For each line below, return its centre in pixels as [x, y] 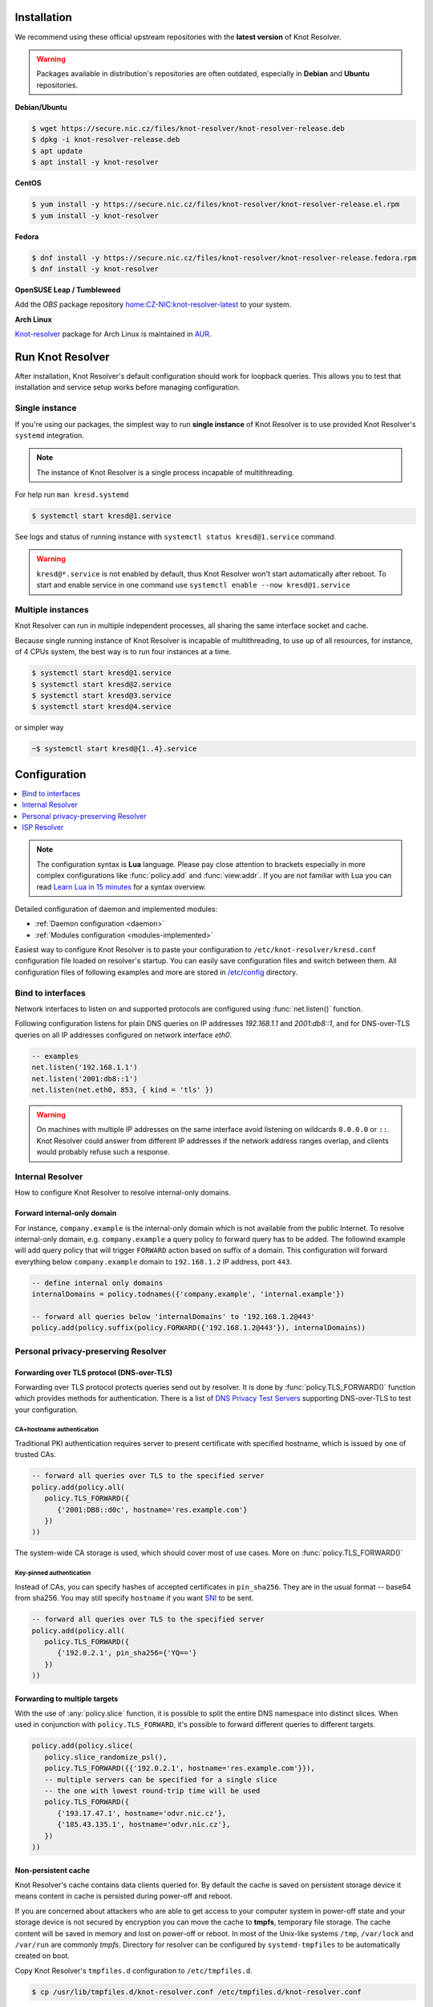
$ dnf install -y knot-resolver [95, 269]
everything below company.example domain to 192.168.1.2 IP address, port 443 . [154, 1261]
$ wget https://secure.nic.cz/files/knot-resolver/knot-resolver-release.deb [188, 129]
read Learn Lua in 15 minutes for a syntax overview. [121, 886]
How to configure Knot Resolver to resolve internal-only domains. [123, 1193]
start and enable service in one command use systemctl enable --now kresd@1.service [193, 585]
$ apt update [57, 151]
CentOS [28, 183]
